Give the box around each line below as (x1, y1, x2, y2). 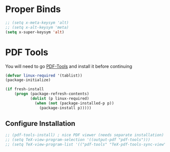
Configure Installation (5, 119, 76, 128)
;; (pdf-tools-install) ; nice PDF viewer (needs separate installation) (5, 132, 164, 138)
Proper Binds (5, 4, 61, 15)
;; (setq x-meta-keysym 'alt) (5, 20, 69, 25)
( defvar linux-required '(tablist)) (5, 73, 82, 78)
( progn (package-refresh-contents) (14, 92, 90, 97)
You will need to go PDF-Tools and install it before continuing (5, 63, 133, 69)
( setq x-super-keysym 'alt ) (5, 29, 65, 35)
